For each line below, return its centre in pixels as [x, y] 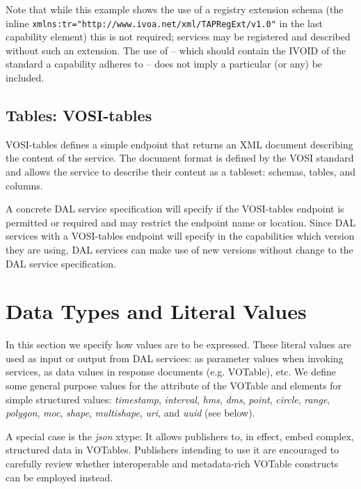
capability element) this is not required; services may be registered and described [178, 37]
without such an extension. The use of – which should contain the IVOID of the [176, 50]
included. [25, 78]
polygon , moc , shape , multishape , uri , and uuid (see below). [130, 413]
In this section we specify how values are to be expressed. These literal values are [178, 344]
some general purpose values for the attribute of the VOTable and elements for [174, 386]
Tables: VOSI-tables [79, 115]
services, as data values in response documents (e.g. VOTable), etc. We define [171, 372]
